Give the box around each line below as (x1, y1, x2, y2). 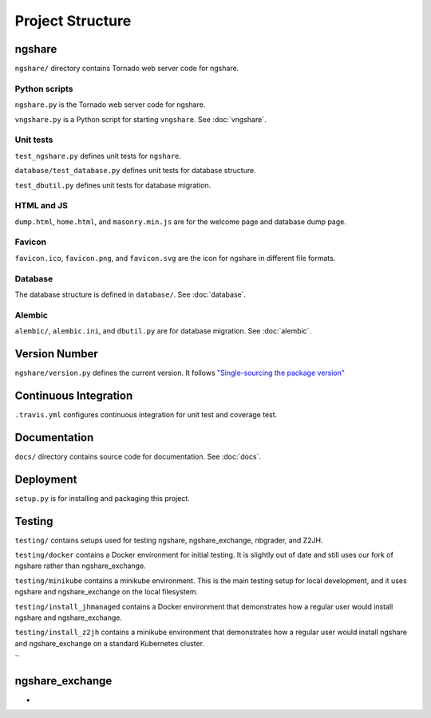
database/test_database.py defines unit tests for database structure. (14, 166, 256, 176)
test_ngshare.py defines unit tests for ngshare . (14, 151, 182, 160)
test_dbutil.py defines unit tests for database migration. (14, 180, 212, 190)
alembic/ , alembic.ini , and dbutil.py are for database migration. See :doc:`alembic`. (14, 326, 311, 336)
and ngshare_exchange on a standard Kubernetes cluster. (14, 638, 205, 648)
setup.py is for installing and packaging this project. (14, 493, 191, 503)
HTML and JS (14, 200, 68, 211)
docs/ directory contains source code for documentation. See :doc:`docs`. (14, 452, 261, 461)
